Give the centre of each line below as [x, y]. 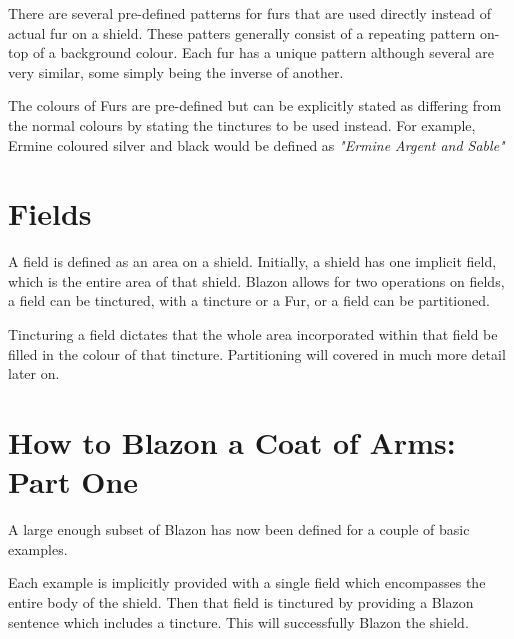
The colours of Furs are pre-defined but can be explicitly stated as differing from [255, 105]
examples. [38, 548]
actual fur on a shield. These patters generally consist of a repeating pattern [242, 32]
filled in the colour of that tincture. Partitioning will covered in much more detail [257, 353]
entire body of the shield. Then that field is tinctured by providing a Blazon [241, 601]
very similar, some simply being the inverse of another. [176, 71]
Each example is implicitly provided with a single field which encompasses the [247, 582]
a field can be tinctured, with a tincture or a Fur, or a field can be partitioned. [249, 300]
